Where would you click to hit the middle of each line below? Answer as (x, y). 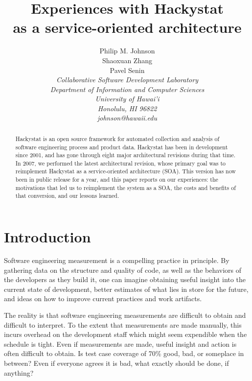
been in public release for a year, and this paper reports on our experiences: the (117, 179)
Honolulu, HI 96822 (127, 108)
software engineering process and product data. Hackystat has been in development (122, 147)
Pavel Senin (127, 70)
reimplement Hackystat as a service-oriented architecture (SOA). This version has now (126, 171)
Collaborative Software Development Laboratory (127, 80)
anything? (19, 372)
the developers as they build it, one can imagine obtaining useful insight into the (125, 279)
